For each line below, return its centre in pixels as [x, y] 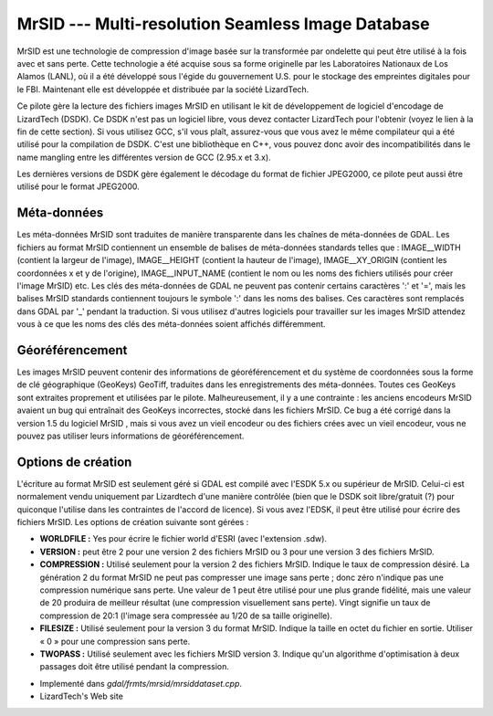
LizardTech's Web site [81, 696]
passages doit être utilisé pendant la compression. [135, 667]
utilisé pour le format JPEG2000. [79, 186]
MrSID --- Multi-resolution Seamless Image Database [223, 24]
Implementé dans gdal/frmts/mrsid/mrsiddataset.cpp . [141, 683]
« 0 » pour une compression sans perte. [115, 641]
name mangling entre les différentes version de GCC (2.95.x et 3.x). [144, 157]
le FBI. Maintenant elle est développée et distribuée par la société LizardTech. [163, 89]
